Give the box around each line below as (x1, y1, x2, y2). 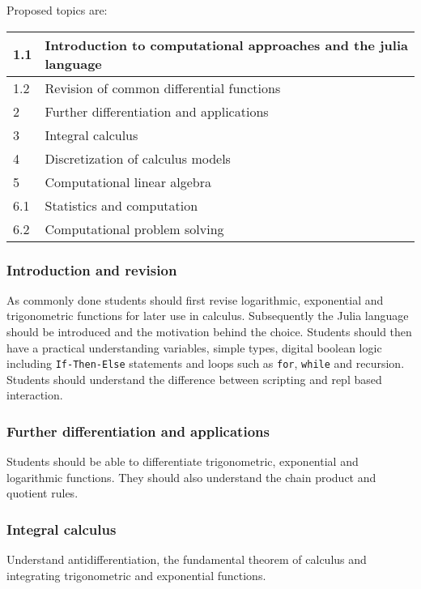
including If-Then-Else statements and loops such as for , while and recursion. (6, 355, 405, 372)
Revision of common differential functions (45, 78, 281, 97)
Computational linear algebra (45, 172, 211, 191)
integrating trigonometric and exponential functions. (6, 566, 266, 583)
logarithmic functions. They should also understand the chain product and (6, 468, 376, 485)
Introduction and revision (6, 259, 177, 280)
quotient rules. (6, 484, 79, 502)
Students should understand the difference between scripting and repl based (6, 370, 382, 387)
